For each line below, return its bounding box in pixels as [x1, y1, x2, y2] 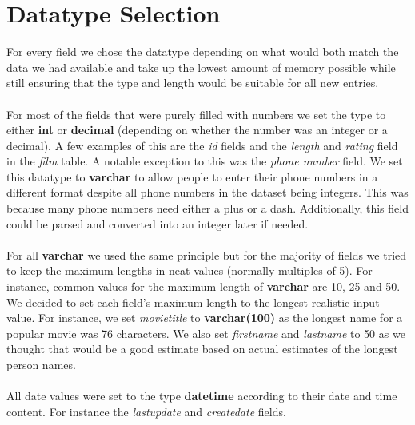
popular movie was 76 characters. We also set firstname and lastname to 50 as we [6, 324, 405, 341]
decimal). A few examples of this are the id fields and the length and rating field [6, 137, 398, 153]
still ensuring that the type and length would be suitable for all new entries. [6, 74, 379, 91]
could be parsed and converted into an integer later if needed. [6, 215, 309, 232]
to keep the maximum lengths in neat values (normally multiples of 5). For [6, 262, 373, 279]
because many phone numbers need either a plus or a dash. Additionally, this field [6, 200, 409, 216]
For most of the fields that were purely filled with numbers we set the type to [6, 105, 386, 122]
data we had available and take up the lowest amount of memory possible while [6, 58, 396, 75]
